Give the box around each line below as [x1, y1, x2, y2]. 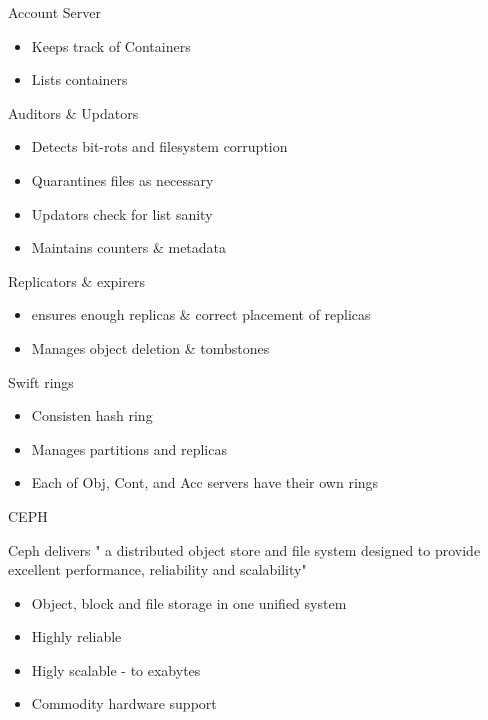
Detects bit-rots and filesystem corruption [31, 136, 288, 157]
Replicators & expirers [8, 270, 145, 291]
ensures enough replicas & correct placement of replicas [31, 304, 371, 325]
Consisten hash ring [31, 405, 153, 426]
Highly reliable [31, 626, 122, 647]
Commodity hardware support [31, 693, 217, 714]
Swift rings [8, 371, 74, 392]
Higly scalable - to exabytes [31, 659, 201, 680]
